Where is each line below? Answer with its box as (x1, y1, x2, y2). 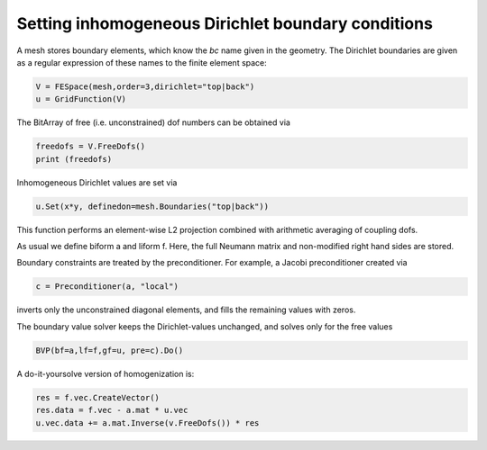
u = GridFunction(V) (35, 94, 126, 104)
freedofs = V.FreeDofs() (35, 141, 146, 152)
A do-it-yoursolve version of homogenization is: (16, 368, 195, 379)
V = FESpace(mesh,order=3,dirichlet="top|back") (35, 81, 255, 92)
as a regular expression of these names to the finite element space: (16, 57, 268, 67)
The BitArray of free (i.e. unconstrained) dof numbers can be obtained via (16, 117, 290, 128)
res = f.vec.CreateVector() (35, 392, 160, 402)
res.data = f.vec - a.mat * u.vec (35, 405, 188, 416)
